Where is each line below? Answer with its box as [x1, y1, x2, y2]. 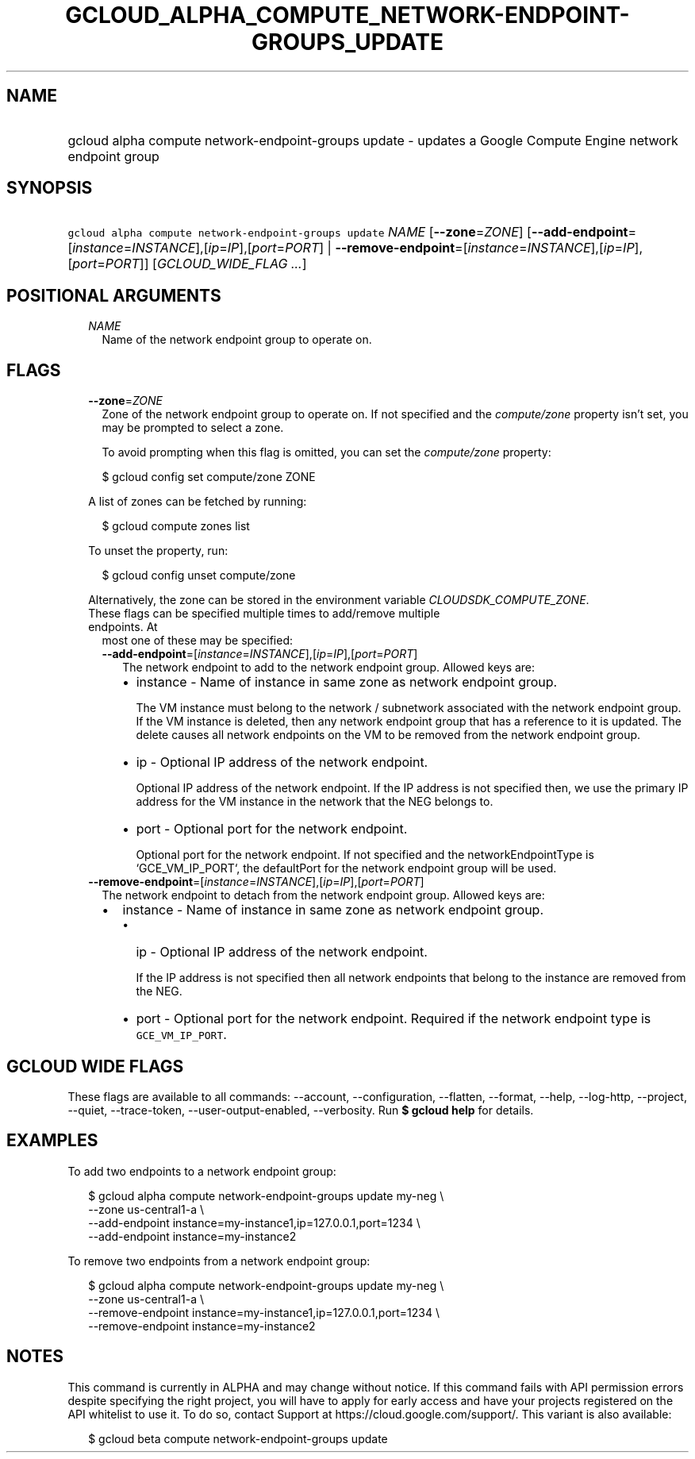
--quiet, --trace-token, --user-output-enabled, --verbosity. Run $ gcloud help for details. [67, 1103, 534, 1117]
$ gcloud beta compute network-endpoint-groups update [88, 1431, 388, 1446]
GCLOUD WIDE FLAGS [6, 1056, 184, 1076]
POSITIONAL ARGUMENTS [6, 285, 221, 306]
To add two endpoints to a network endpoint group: [67, 1164, 336, 1178]
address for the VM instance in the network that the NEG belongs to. [136, 795, 493, 809]
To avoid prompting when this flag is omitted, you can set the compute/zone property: [102, 445, 551, 460]
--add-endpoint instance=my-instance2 [88, 1229, 297, 1243]
